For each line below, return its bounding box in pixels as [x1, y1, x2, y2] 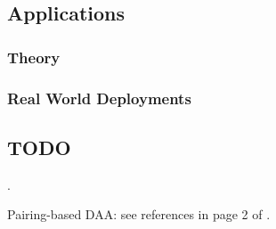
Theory [7, 45, 61, 68]
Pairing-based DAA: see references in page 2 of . [7, 205, 271, 224]
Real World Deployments [7, 86, 191, 109]
